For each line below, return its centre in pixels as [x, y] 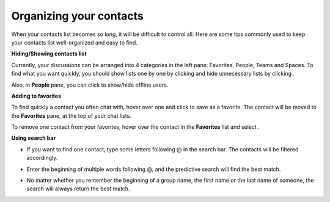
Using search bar [34, 138]
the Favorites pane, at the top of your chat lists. [71, 115]
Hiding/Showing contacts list [49, 54]
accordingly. [42, 158]
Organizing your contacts [77, 16]
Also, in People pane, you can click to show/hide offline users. [90, 85]
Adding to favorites [36, 96]
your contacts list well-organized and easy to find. [74, 42]
